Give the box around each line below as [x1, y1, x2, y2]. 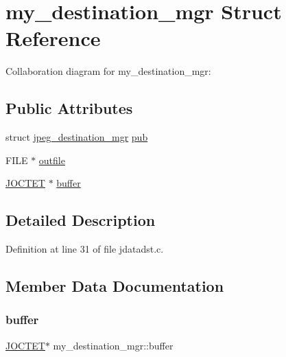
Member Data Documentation [5, 275, 224, 297]
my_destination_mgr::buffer [53, 338, 174, 352]
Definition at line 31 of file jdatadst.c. [5, 242, 164, 256]
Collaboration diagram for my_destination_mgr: [5, 64, 211, 78]
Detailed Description [5, 209, 156, 231]
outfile [38, 152, 65, 167]
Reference [5, 24, 101, 52]
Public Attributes [5, 97, 133, 119]
